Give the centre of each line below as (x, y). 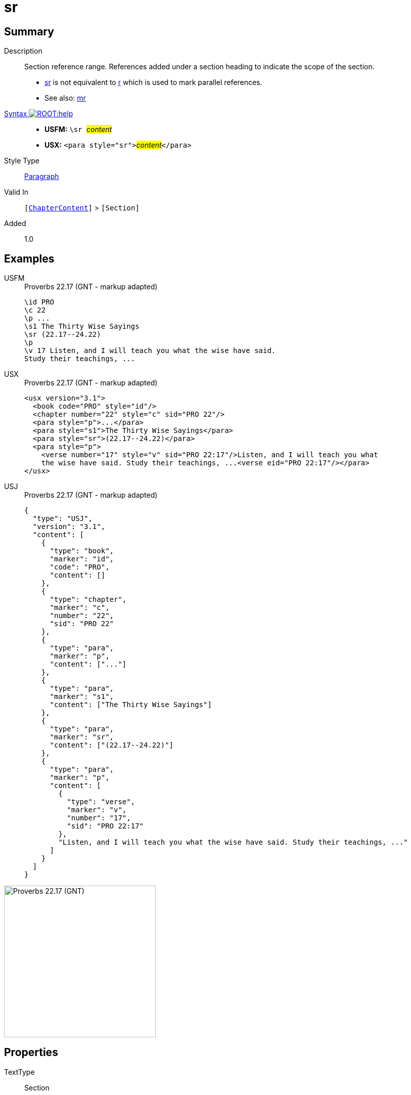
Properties (31, 1053)
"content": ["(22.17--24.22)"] (112, 745)
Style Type (22, 161)
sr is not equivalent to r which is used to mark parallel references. (153, 82)
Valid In (16, 192)
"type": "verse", (101, 802)
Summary (29, 31)
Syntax (16, 114)
